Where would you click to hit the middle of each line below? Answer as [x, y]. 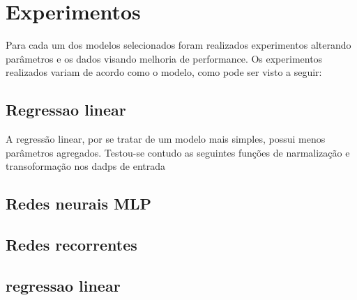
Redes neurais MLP [79, 204]
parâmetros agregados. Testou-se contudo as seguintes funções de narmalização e [178, 152]
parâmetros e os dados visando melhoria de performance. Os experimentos [164, 58]
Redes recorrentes [71, 245]
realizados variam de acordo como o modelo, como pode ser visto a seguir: [164, 72]
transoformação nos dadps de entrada [86, 166]
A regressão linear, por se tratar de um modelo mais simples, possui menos [166, 139]
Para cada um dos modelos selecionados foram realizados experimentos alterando [178, 45]
